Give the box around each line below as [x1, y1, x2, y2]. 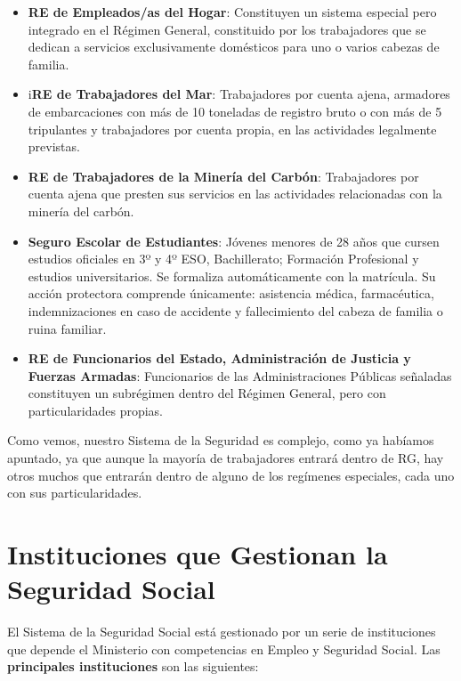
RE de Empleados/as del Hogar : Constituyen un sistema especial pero [28, 3, 437, 20]
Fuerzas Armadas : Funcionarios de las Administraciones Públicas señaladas [28, 366, 452, 385]
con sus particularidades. [7, 483, 142, 502]
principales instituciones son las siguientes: [7, 657, 259, 676]
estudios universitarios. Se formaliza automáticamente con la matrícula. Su [28, 266, 436, 285]
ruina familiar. [28, 319, 107, 337]
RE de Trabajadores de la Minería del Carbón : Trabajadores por [28, 166, 419, 185]
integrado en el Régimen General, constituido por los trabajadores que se [28, 20, 426, 38]
